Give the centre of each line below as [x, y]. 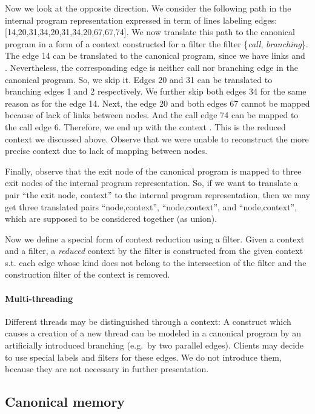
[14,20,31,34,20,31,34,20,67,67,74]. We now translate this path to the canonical [150, 32]
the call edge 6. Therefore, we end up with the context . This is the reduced [145, 126]
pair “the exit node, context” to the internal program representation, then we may [157, 194]
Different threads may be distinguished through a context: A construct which [148, 321]
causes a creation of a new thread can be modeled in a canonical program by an [153, 333]
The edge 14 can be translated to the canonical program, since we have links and [155, 55]
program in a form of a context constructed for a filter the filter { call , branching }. [157, 43]
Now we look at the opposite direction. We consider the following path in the [148, 8]
